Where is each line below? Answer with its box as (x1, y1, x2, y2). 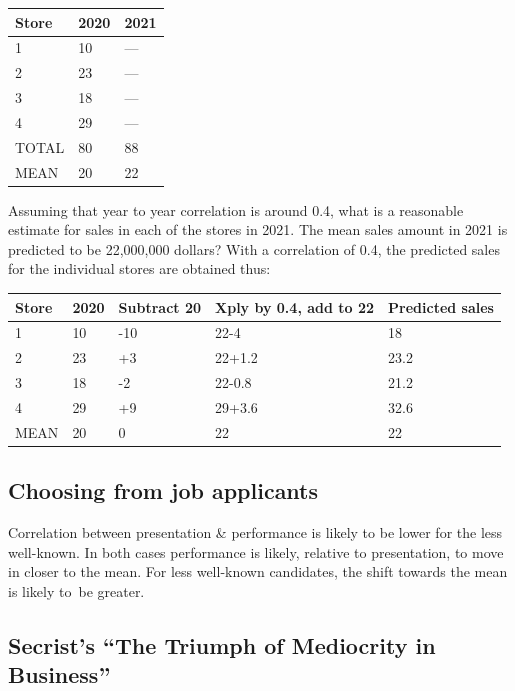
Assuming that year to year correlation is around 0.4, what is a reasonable (8, 199, 464, 220)
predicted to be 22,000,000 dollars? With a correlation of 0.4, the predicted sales (8, 238, 500, 259)
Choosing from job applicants (8, 475, 319, 506)
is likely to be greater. (8, 580, 145, 601)
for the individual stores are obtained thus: (8, 258, 271, 279)
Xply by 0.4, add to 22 (215, 296, 375, 317)
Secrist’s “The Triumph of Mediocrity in (8, 629, 436, 660)
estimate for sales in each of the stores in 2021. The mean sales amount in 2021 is (8, 219, 508, 240)
